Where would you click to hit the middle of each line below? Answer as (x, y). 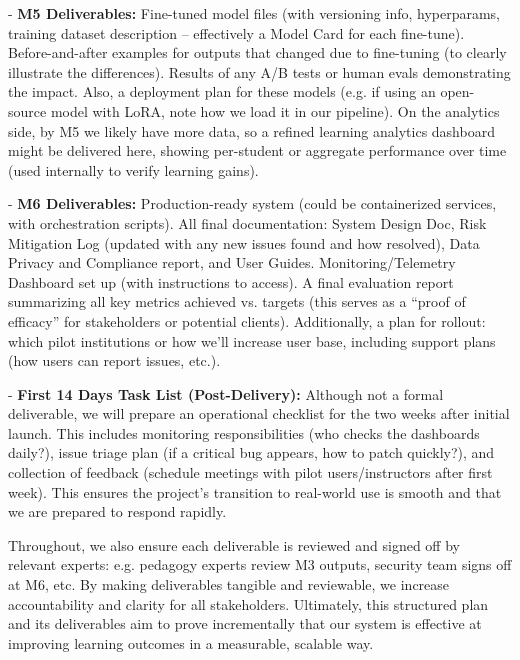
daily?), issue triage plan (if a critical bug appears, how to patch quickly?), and (251, 452)
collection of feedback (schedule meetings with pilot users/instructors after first (250, 472)
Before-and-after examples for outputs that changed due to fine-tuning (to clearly (257, 52)
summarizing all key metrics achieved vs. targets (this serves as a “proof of (237, 301)
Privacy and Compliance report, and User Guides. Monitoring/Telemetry (232, 262)
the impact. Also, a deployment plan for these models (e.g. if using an (222, 91)
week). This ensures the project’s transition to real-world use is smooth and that (255, 491)
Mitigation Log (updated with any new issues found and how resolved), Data (244, 242)
